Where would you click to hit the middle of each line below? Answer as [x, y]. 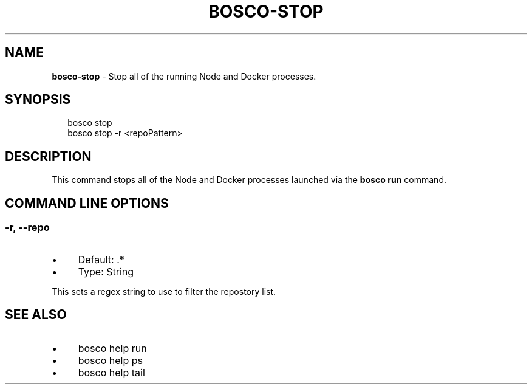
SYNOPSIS [38, 100]
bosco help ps [110, 361]
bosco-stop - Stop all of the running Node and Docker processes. [184, 76]
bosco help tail [111, 373]
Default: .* [101, 259]
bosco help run [112, 349]
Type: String [106, 271]
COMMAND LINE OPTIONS [87, 203]
